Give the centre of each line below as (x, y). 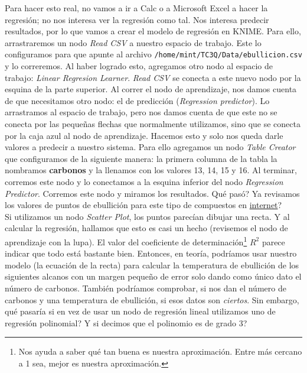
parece (273, 241)
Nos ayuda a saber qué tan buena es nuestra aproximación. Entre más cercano (160, 351)
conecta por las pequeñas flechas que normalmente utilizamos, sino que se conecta (153, 124)
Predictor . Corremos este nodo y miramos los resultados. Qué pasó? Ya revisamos (152, 193)
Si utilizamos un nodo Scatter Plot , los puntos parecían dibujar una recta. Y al (147, 216)
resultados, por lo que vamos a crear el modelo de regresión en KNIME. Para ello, (153, 31)
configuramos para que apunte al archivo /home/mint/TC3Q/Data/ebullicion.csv (153, 54)
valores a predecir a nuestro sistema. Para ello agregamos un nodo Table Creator (150, 147)
